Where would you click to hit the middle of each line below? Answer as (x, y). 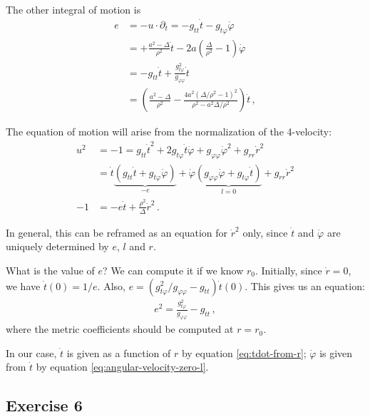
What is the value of (50, 270)
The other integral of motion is (73, 9)
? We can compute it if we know (173, 270)
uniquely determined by (57, 246)
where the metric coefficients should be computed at (120, 329)
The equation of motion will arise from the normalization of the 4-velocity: (169, 132)
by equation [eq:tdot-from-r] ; (244, 352)
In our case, (31, 352)
